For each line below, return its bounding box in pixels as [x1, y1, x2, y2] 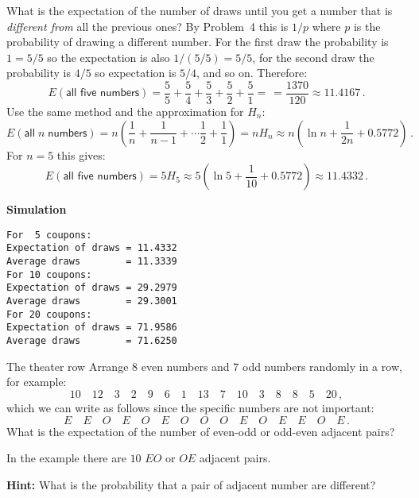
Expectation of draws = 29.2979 [6, 282, 177, 294]
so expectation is [95, 64, 177, 81]
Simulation [6, 201, 67, 218]
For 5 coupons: [6, 229, 92, 241]
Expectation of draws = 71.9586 [6, 322, 177, 334]
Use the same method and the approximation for [6, 103, 244, 120]
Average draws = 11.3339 [6, 256, 177, 268]
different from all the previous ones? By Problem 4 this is [6, 17, 289, 34]
